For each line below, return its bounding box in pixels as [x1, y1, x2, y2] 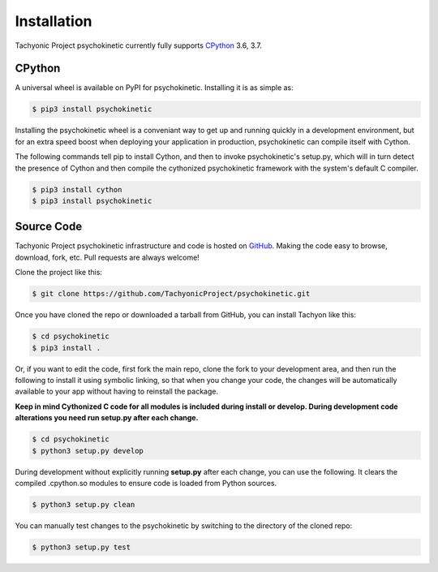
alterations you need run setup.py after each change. [15, 413, 199, 423]
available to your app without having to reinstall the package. [15, 386, 219, 397]
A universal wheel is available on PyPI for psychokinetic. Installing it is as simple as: [15, 83, 294, 92]
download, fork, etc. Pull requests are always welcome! [15, 252, 200, 262]
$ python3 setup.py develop [32, 446, 144, 455]
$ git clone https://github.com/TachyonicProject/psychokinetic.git [32, 289, 311, 299]
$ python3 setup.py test [32, 542, 131, 552]
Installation [15, 12, 92, 30]
